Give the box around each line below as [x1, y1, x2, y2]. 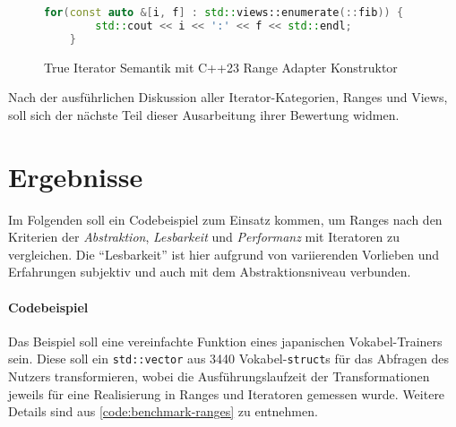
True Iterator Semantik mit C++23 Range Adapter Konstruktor [44, 57, 398, 76]
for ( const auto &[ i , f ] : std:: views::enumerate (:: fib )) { [44, 6, 404, 19]
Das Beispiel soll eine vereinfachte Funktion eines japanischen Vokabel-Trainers [8, 331, 443, 350]
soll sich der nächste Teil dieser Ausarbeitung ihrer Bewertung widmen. [8, 105, 400, 124]
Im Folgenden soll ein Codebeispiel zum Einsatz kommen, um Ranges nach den [8, 209, 443, 228]
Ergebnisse [8, 158, 143, 194]
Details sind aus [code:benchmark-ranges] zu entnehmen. [8, 402, 318, 421]
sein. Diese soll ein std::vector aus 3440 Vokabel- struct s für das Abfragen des [8, 349, 449, 368]
